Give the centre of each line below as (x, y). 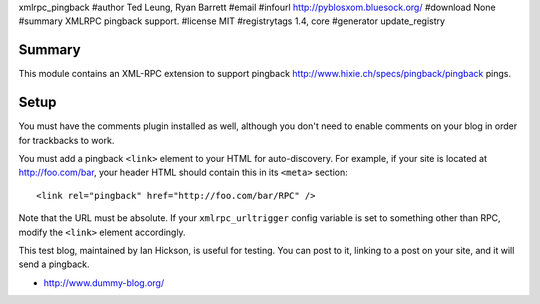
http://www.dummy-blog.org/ (104, 282)
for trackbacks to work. (66, 140)
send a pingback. (54, 264)
